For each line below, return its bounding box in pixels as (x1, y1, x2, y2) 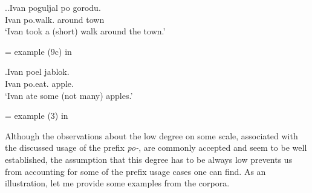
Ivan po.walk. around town (5, 13, 105, 25)
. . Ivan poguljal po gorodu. (5, 1, 101, 13)
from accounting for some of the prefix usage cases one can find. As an (5, 165, 266, 177)
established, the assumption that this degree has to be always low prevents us (5, 153, 293, 165)
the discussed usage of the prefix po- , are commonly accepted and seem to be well (5, 141, 307, 154)
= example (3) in (5, 109, 68, 122)
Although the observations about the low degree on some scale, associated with (5, 129, 298, 142)
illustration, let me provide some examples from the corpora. (5, 177, 230, 189)
